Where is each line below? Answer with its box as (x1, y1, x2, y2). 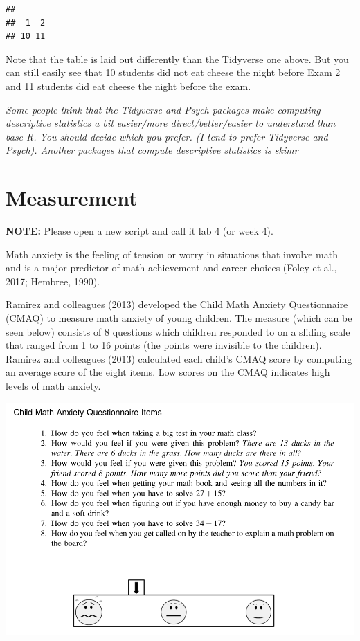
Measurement (6, 183, 138, 212)
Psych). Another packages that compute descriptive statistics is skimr (6, 143, 298, 157)
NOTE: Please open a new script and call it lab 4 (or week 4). (6, 224, 273, 238)
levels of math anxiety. (6, 379, 101, 392)
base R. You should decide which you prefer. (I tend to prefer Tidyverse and (6, 129, 328, 143)
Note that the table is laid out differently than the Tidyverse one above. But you (6, 51, 349, 66)
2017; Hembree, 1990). (6, 273, 100, 288)
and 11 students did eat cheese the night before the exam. (6, 78, 251, 93)
